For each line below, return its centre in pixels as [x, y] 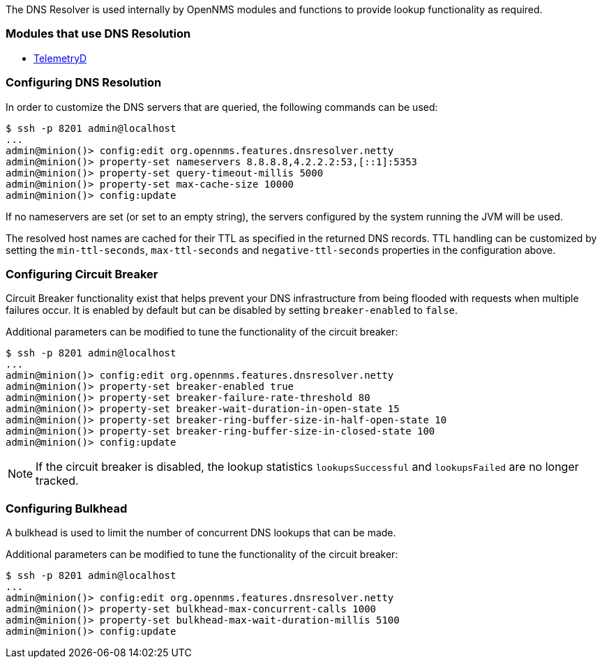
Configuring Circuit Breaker [82, 274]
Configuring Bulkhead [67, 508]
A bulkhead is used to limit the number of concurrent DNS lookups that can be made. [201, 533]
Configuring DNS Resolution [84, 83]
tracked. [57, 481]
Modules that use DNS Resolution [98, 34]
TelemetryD [60, 58]
